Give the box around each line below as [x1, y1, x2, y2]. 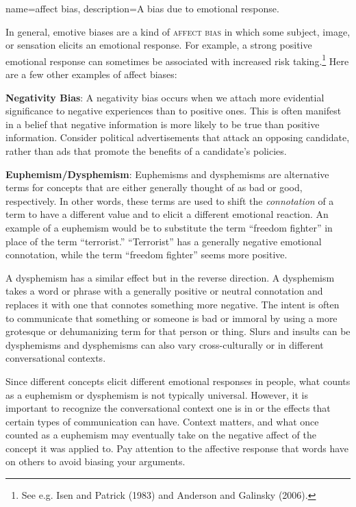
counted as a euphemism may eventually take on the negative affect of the [5, 428, 316, 442]
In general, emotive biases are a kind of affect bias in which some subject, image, [5, 24, 351, 38]
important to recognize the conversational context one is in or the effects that [5, 401, 331, 415]
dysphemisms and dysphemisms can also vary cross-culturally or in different [5, 337, 324, 351]
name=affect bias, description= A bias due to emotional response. [5, 1, 279, 15]
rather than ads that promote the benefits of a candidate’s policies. [5, 144, 287, 158]
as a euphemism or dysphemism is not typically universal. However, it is [5, 387, 309, 401]
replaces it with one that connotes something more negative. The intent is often [5, 297, 340, 311]
